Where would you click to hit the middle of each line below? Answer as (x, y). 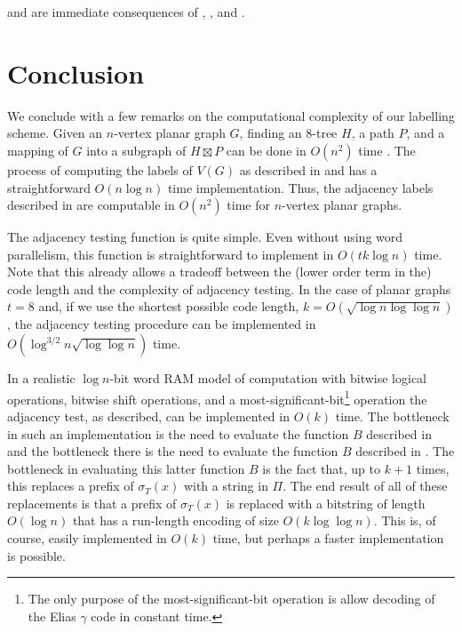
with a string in (226, 486)
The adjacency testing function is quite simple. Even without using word (205, 237)
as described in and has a (308, 169)
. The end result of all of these (365, 486)
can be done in (266, 150)
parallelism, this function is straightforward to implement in (171, 254)
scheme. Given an (55, 133)
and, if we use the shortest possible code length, (169, 306)
